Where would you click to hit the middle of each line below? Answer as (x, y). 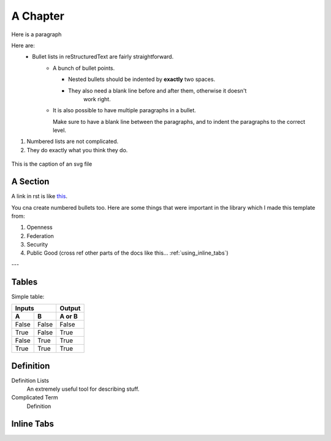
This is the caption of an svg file (52, 164)
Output (70, 309)
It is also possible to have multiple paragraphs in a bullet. (124, 110)
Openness (40, 228)
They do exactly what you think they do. (77, 150)
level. (60, 130)
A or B (69, 316)
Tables (25, 282)
